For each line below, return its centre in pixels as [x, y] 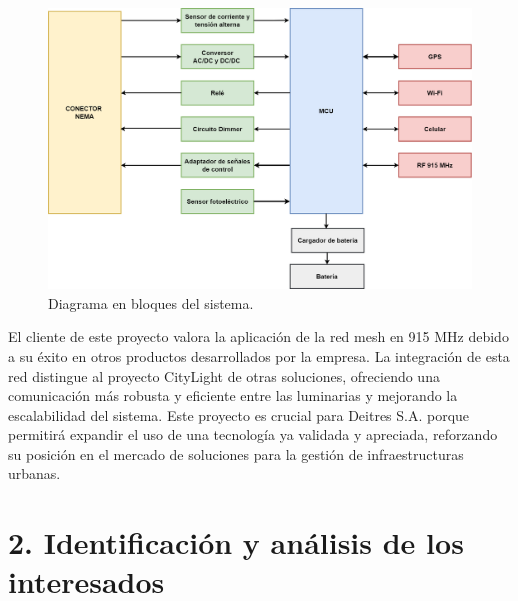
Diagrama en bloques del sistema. [151, 302]
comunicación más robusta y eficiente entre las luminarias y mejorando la [233, 395]
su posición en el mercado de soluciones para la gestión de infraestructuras [236, 453]
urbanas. [34, 473]
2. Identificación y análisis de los [236, 542]
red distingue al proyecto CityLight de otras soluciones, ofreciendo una [224, 375]
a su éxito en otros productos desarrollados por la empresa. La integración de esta [259, 355]
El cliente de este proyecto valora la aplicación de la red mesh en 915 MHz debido [258, 336]
